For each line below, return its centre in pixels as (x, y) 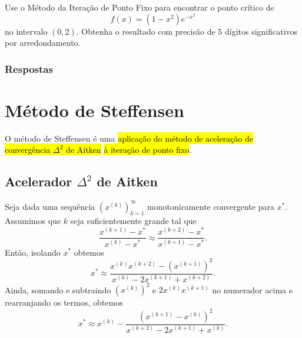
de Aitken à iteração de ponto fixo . (129, 150)
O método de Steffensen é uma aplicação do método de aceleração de (129, 138)
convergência (28, 150)
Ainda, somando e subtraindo (58, 290)
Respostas (29, 68)
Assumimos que (33, 221)
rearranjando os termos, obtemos (64, 302)
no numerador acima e (252, 290)
